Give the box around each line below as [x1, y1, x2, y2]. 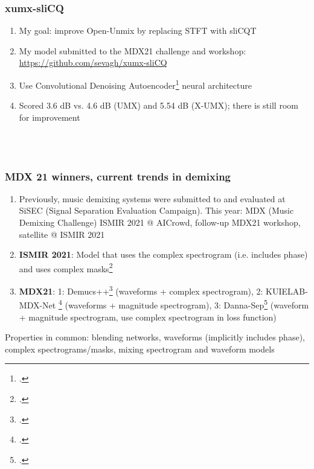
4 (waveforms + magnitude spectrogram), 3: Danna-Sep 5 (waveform [58, 297, 309, 311]
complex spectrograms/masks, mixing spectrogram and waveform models [5, 342, 275, 355]
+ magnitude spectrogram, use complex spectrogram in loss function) [19, 310, 277, 323]
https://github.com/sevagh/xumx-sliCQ [19, 56, 167, 69]
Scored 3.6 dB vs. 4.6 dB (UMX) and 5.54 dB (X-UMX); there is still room [19, 99, 298, 112]
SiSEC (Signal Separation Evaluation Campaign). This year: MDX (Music [19, 204, 294, 217]
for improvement [19, 110, 80, 123]
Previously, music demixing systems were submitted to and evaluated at [19, 192, 286, 205]
